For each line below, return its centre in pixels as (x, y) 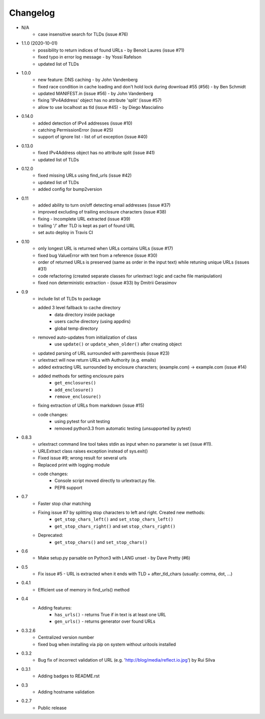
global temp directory (76, 328)
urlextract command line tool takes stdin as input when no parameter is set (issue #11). (125, 444)
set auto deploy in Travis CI (66, 233)
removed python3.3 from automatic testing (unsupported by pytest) (123, 428)
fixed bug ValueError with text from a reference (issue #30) (98, 255)
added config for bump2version (70, 189)
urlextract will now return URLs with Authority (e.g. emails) (97, 360)
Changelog (32, 13)
